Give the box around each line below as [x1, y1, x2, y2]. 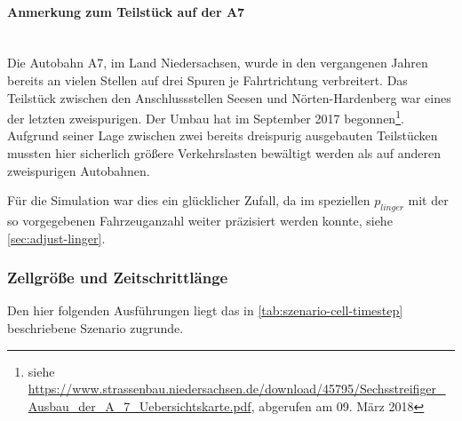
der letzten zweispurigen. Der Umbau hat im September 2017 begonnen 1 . [7, 107, 404, 127]
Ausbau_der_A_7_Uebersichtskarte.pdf [28, 396, 251, 415]
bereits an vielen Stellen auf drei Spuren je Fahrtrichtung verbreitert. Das [7, 70, 408, 89]
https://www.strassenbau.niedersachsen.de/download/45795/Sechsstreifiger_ [28, 379, 446, 398]
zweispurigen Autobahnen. [7, 161, 150, 179]
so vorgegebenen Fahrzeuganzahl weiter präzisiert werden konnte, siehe [7, 211, 393, 229]
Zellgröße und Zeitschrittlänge [7, 266, 228, 289]
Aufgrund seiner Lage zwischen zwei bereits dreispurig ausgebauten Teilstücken [7, 126, 438, 145]
